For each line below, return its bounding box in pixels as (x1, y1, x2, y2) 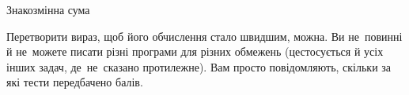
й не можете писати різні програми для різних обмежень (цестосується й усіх (6, 43, 384, 60)
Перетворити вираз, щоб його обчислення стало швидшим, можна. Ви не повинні (6, 27, 403, 44)
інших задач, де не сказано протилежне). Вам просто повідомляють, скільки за (6, 58, 392, 75)
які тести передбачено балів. (6, 74, 143, 90)
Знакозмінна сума (6, 2, 90, 17)
